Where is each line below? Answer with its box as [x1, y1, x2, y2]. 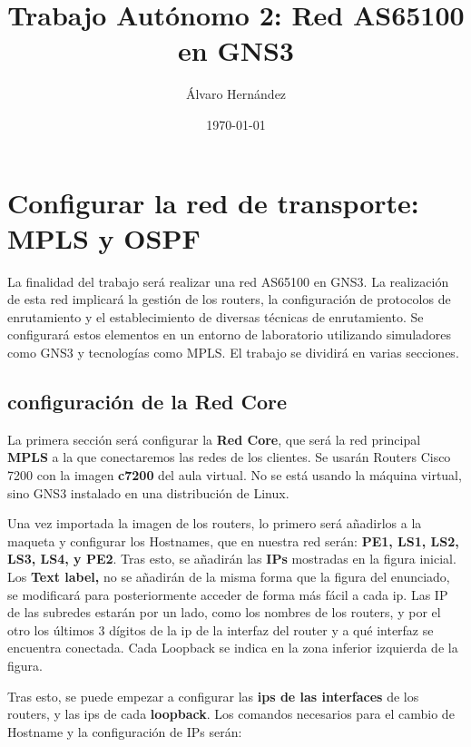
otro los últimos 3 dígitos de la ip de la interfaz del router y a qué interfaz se [7, 620, 434, 639]
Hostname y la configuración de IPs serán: [7, 722, 242, 741]
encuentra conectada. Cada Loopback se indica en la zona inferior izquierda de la [7, 638, 458, 657]
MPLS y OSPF [7, 219, 201, 256]
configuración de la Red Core [7, 387, 288, 415]
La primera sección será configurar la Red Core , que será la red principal [7, 429, 421, 448]
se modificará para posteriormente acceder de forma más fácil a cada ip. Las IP [7, 585, 448, 604]
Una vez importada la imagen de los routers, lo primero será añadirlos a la [7, 514, 422, 533]
